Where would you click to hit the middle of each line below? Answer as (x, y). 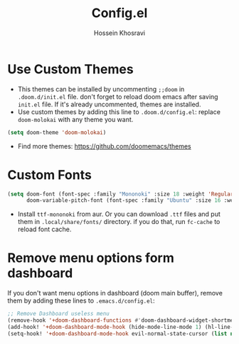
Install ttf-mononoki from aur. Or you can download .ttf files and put (119, 214)
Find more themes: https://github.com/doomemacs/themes (104, 146)
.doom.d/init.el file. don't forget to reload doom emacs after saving (118, 96)
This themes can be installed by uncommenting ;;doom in (101, 89)
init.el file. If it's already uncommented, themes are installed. (109, 104)
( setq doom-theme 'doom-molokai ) (57, 132)
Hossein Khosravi (119, 33)
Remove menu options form (91, 258)
